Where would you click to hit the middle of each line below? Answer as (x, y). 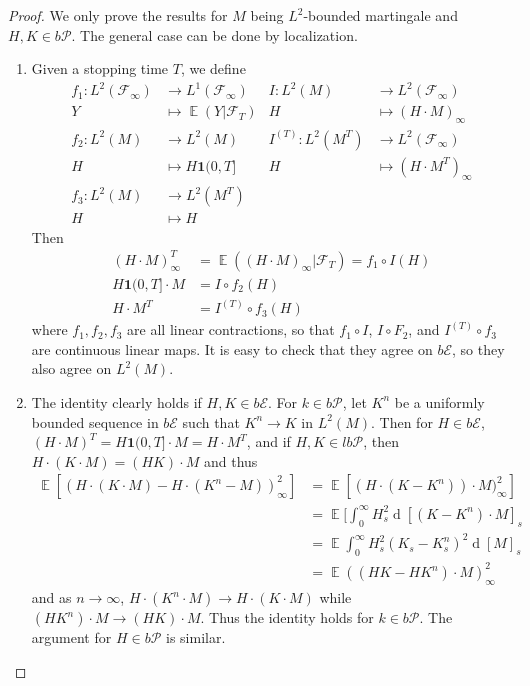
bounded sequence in (95, 421)
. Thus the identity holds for (287, 617)
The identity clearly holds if (116, 401)
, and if (268, 441)
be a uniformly (439, 401)
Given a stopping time (100, 68)
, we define (213, 68)
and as (51, 597)
